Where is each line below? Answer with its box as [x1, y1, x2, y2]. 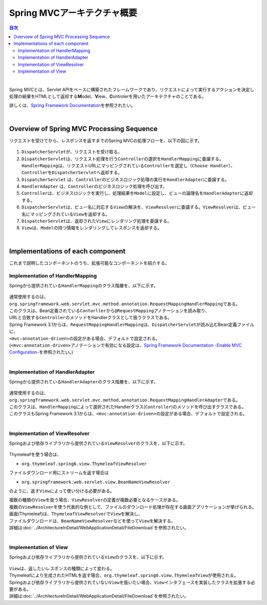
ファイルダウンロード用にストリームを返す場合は [9, 470, 109, 476]
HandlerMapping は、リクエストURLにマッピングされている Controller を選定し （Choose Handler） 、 [21, 162, 235, 168]
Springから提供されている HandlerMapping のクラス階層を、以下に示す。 [9, 282, 158, 288]
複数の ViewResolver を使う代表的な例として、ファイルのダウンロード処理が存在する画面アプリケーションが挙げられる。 [9, 504, 257, 510]
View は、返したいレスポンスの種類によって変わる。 [9, 565, 115, 571]
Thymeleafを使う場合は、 [9, 452, 62, 458]
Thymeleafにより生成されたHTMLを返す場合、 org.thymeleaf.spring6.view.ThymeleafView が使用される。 [9, 572, 239, 578]
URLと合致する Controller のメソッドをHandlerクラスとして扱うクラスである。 [9, 315, 173, 321]
